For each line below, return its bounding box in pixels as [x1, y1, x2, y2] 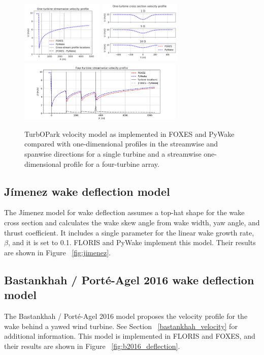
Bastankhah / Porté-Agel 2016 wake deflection [4, 272, 254, 287]
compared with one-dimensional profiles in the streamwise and [24, 138, 218, 149]
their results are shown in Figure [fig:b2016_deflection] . [4, 340, 180, 351]
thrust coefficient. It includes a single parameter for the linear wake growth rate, [4, 227, 254, 238]
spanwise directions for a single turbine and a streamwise [24, 148, 202, 159]
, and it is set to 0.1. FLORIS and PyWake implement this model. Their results [8, 237, 256, 248]
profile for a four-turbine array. [63, 158, 159, 169]
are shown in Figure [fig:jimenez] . [4, 247, 111, 257]
